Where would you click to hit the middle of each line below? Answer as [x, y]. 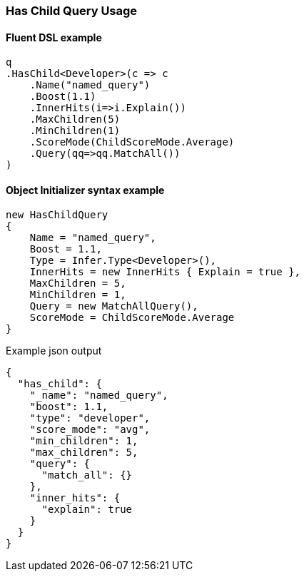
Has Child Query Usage [72, 11]
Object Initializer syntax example [85, 190]
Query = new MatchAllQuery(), [114, 306]
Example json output [54, 351]
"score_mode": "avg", [90, 430]
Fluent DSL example [54, 37]
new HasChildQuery [57, 215]
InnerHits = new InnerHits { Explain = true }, [165, 272]
